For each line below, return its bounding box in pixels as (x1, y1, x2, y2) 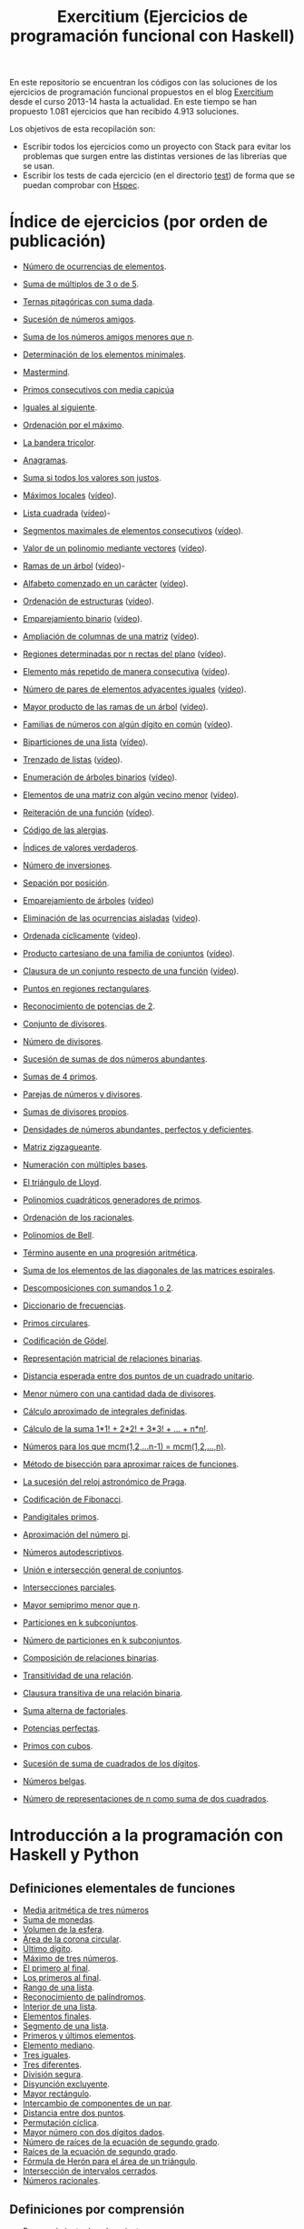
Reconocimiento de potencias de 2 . (22, 1001, 156, 1012)
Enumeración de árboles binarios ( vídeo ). (22, 772, 178, 783)
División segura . (22, 2069, 83, 2080)
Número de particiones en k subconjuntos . (22, 1634, 182, 1646)
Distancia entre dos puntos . (22, 2107, 126, 2119)
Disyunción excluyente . (22, 2079, 111, 2090)
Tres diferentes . (22, 2059, 82, 2070)
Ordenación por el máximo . (22, 420, 124, 431)
